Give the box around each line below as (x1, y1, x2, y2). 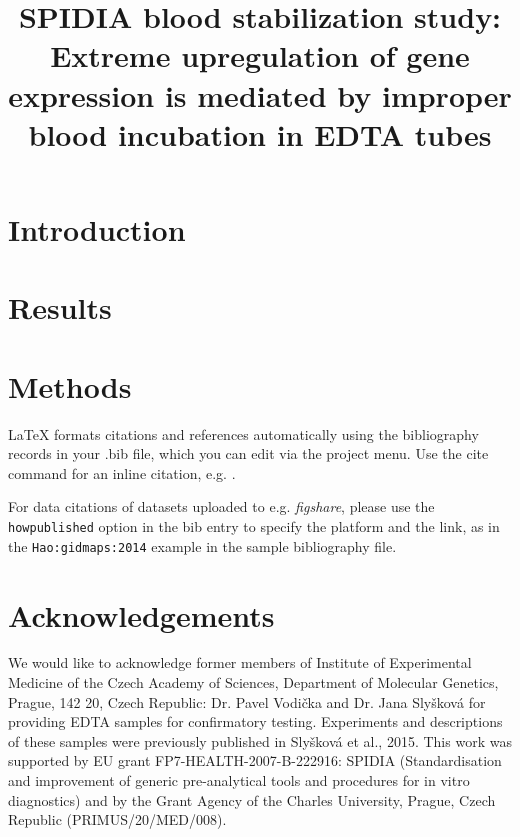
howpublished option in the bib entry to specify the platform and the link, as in (8, 516, 500, 536)
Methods (8, 365, 132, 406)
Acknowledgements (8, 594, 275, 635)
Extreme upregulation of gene (50, 35, 470, 76)
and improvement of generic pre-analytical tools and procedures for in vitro (8, 770, 470, 790)
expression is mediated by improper (8, 74, 512, 115)
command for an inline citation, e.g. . (8, 462, 236, 483)
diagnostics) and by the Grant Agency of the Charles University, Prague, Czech (8, 789, 496, 810)
